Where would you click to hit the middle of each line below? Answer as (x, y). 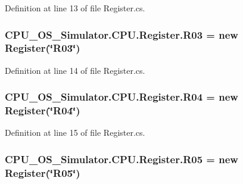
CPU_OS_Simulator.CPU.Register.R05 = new (121, 159)
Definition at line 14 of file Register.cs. (75, 70)
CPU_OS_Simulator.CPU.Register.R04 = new (121, 97)
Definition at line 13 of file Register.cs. (75, 8)
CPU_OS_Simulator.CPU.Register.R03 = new (121, 34)
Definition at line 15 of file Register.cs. (75, 132)
